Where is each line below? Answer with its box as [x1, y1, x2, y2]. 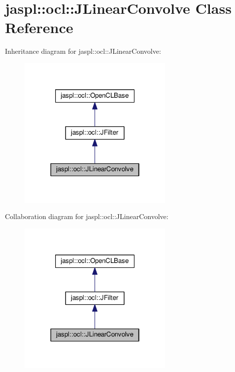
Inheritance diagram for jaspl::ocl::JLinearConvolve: [5, 46, 161, 56]
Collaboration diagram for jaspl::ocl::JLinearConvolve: [5, 211, 168, 222]
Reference [5, 17, 73, 37]
